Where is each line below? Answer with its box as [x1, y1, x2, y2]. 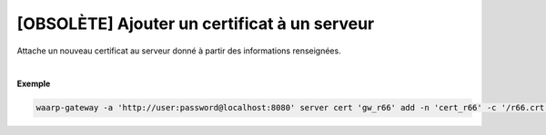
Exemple [16, 78, 51, 90]
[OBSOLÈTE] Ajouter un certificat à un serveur [16, 14, 375, 34]
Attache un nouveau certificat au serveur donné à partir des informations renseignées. [16, 45, 341, 56]
